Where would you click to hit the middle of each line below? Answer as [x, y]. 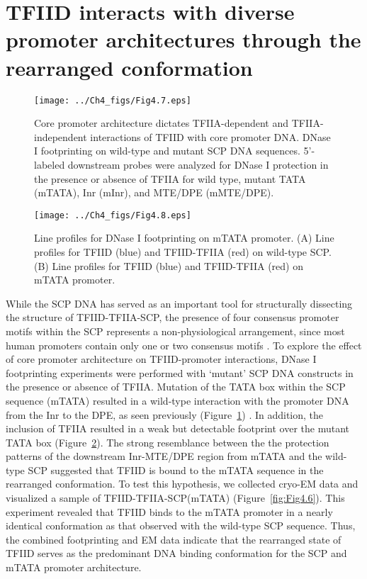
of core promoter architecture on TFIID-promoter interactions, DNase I [161, 359]
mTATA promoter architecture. [74, 567]
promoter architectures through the [183, 39]
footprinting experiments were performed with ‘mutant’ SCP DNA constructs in [180, 372]
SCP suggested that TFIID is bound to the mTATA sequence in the [176, 470]
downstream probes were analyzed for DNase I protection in [198, 164]
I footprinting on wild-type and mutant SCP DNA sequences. [167, 151]
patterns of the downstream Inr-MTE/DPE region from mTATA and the [164, 456]
